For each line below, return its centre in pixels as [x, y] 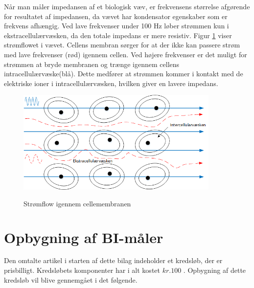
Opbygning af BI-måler [84, 237]
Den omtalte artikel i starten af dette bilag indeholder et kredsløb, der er [113, 260]
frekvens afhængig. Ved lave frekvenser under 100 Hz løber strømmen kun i [116, 26]
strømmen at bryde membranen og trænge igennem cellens [92, 64]
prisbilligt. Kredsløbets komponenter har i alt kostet [82, 270]
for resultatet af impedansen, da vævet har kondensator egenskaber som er [116, 16]
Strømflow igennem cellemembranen [77, 203]
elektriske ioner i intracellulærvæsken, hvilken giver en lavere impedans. [111, 83]
